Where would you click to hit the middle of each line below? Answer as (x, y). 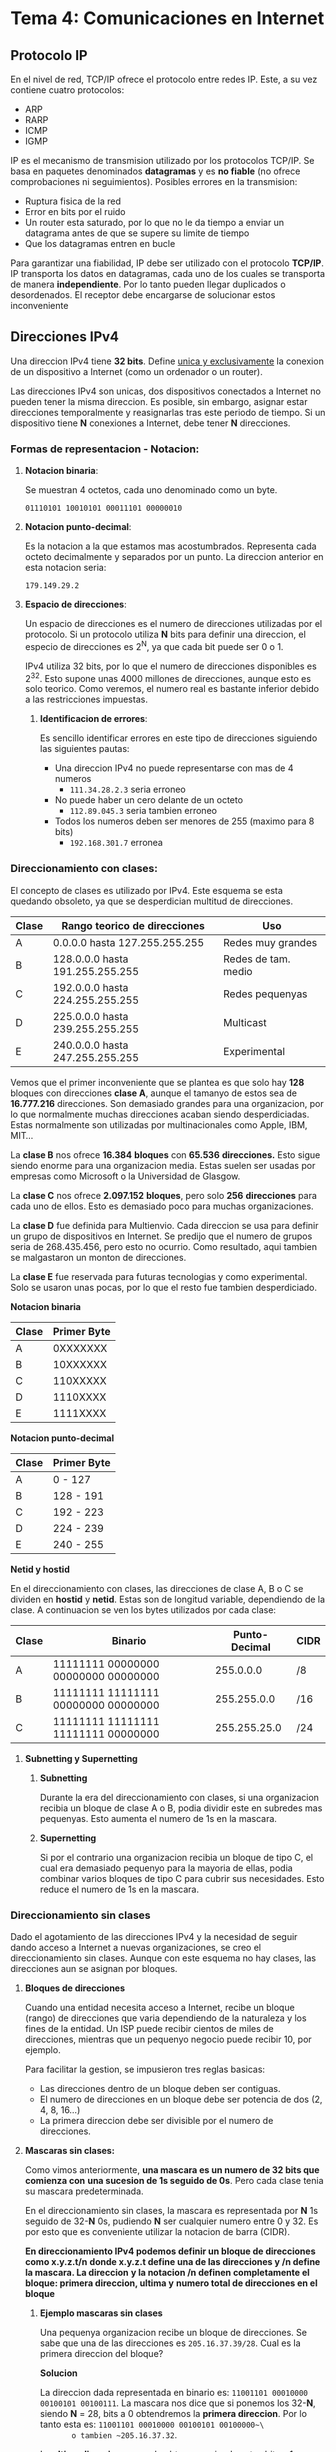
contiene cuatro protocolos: (67, 90)
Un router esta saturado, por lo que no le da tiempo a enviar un (154, 222)
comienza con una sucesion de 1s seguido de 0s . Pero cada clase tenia (174, 2181)
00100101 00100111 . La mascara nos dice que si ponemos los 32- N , (178, 2403)
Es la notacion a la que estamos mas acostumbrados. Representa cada (170, 546)
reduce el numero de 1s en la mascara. (119, 1889)
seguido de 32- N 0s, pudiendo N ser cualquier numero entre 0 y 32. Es (171, 2221)
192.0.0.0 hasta (90, 987)
